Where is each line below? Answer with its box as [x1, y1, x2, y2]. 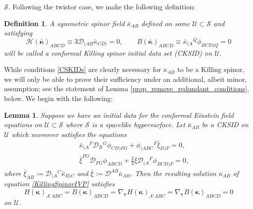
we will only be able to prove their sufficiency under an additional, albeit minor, [4, 73, 247, 84]
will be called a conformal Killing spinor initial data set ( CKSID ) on [4, 47, 212, 58]
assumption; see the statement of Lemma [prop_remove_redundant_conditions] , [4, 83, 249, 94]
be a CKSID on [202, 119, 249, 130]
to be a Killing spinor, [177, 64, 245, 74]
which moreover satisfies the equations [11, 129, 127, 139]
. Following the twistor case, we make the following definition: [8, 1, 196, 11]
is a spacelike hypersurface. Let [92, 119, 186, 130]
